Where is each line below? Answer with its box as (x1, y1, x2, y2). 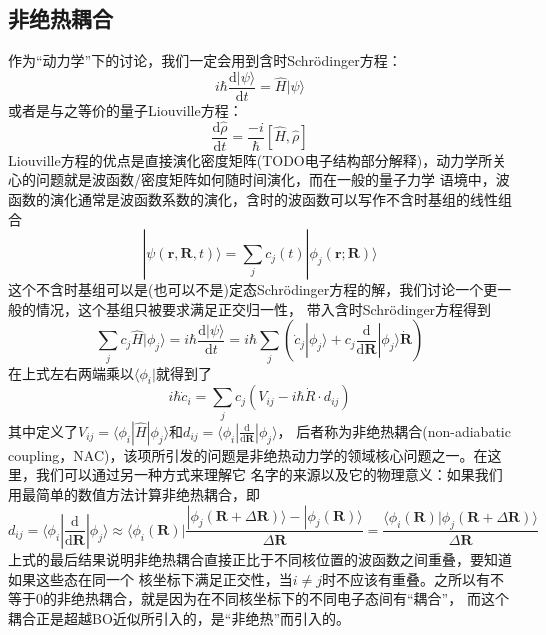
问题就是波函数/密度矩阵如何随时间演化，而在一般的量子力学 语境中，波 (35, 169, 510, 190)
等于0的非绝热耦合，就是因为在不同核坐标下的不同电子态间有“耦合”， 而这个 (8, 588, 509, 609)
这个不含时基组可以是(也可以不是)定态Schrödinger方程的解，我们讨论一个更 (8, 279, 498, 300)
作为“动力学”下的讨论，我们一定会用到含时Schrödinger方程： (8, 50, 402, 71)
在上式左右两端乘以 (8, 362, 134, 383)
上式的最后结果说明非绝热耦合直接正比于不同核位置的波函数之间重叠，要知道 (8, 548, 512, 569)
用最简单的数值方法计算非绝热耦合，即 (8, 483, 260, 504)
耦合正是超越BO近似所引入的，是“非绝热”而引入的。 (8, 607, 351, 628)
